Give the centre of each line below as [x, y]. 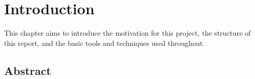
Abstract [28, 70]
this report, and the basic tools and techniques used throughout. [105, 43]
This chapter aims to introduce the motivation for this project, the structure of [127, 33]
